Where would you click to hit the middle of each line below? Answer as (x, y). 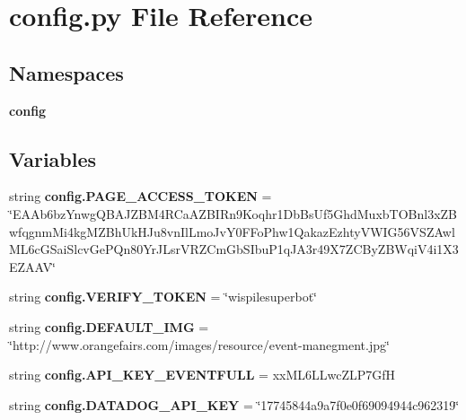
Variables (53, 158)
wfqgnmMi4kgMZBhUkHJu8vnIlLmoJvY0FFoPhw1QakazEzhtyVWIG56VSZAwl (232, 231)
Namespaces (66, 72)
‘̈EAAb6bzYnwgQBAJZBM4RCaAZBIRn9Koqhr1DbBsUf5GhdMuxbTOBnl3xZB (233, 213)
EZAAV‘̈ (32, 266)
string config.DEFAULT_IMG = (109, 326)
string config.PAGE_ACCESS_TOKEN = (141, 196)
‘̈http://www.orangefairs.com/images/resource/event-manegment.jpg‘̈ (199, 344)
